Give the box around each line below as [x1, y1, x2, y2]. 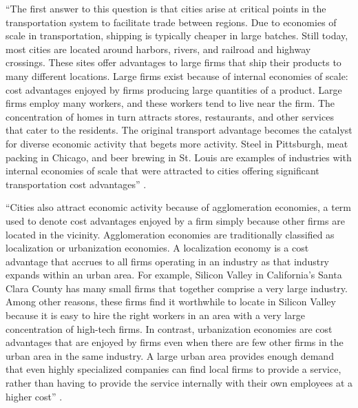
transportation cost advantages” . [6, 176, 147, 191]
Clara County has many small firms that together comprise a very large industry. [6, 280, 348, 295]
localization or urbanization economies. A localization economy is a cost [6, 241, 309, 255]
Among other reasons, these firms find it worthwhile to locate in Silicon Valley [6, 294, 336, 309]
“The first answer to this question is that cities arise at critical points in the [6, 1, 326, 15]
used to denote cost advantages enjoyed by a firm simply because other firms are [6, 213, 345, 227]
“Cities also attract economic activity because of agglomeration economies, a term [6, 200, 352, 214]
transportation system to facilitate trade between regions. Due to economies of [6, 14, 337, 29]
